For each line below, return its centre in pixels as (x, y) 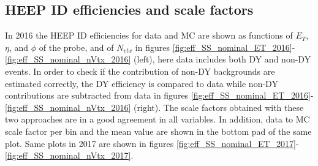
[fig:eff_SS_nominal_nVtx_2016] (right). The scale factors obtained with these (154, 107)
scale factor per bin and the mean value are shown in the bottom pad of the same (158, 131)
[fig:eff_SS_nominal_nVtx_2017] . (69, 155)
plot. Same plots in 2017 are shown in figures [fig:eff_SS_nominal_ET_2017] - (152, 143)
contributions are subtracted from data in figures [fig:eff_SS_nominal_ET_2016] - (159, 95)
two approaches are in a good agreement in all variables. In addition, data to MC (157, 119)
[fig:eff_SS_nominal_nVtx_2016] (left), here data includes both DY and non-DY (158, 59)
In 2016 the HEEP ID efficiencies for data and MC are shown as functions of (149, 35)
